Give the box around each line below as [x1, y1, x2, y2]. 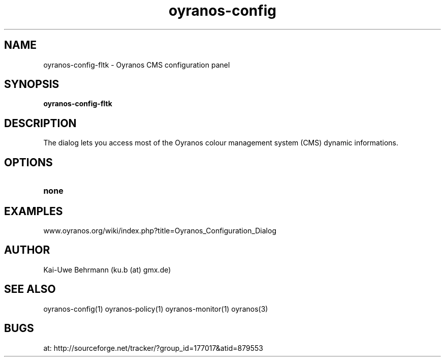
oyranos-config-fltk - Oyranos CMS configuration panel [43, 60, 230, 69]
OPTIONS [4, 156, 53, 169]
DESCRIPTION [4, 116, 77, 130]
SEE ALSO [4, 283, 56, 296]
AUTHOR [4, 244, 50, 257]
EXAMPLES [4, 204, 63, 218]
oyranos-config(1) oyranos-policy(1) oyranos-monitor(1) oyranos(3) [43, 304, 268, 313]
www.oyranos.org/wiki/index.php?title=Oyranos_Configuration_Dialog [43, 226, 276, 235]
